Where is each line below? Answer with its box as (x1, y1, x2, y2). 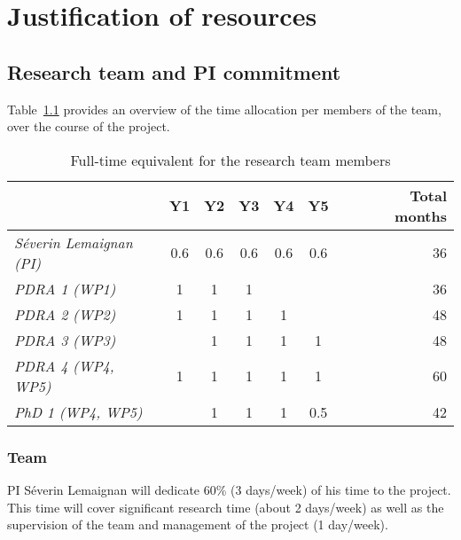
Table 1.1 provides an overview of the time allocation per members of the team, (7, 99, 441, 118)
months (395, 205, 447, 226)
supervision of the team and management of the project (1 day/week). (7, 515, 388, 534)
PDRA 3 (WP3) (14, 329, 116, 350)
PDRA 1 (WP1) (14, 278, 116, 299)
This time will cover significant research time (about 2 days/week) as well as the (7, 497, 444, 516)
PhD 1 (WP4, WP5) (14, 401, 143, 422)
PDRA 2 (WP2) (14, 303, 116, 325)
